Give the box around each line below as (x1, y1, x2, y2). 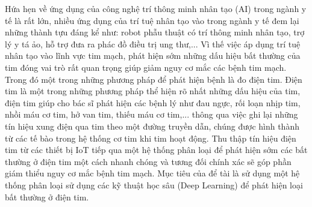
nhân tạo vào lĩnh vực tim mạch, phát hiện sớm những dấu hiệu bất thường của (5, 49, 301, 62)
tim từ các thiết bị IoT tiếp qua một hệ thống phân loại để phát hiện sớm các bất (5, 143, 308, 156)
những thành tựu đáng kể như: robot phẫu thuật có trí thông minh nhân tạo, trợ (5, 26, 305, 38)
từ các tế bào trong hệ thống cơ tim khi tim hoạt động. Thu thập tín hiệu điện (5, 131, 296, 144)
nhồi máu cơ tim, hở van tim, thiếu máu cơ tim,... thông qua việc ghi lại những (5, 108, 298, 121)
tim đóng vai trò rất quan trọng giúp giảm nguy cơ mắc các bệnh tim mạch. (5, 61, 287, 73)
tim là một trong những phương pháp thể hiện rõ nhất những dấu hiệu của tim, (5, 85, 301, 97)
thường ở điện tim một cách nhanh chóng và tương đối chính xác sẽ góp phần (5, 155, 292, 167)
